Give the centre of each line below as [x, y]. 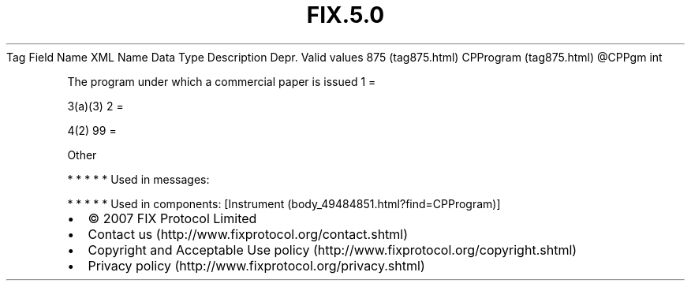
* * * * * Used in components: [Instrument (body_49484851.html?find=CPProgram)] [284, 203]
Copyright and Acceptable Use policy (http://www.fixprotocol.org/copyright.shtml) [332, 250]
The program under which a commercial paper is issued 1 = [222, 81]
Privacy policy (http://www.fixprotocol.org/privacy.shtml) [256, 265]
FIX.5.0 [345, 15]
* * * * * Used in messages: [138, 179]
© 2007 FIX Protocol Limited [172, 218]
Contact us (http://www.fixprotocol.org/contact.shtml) [248, 234]
